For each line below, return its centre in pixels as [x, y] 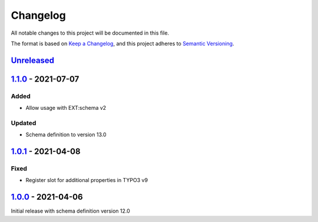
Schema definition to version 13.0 [66, 134]
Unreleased [33, 60]
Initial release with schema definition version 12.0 [71, 211]
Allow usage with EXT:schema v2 [66, 108]
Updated [24, 123]
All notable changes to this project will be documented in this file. [90, 33]
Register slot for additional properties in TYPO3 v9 [87, 180]
